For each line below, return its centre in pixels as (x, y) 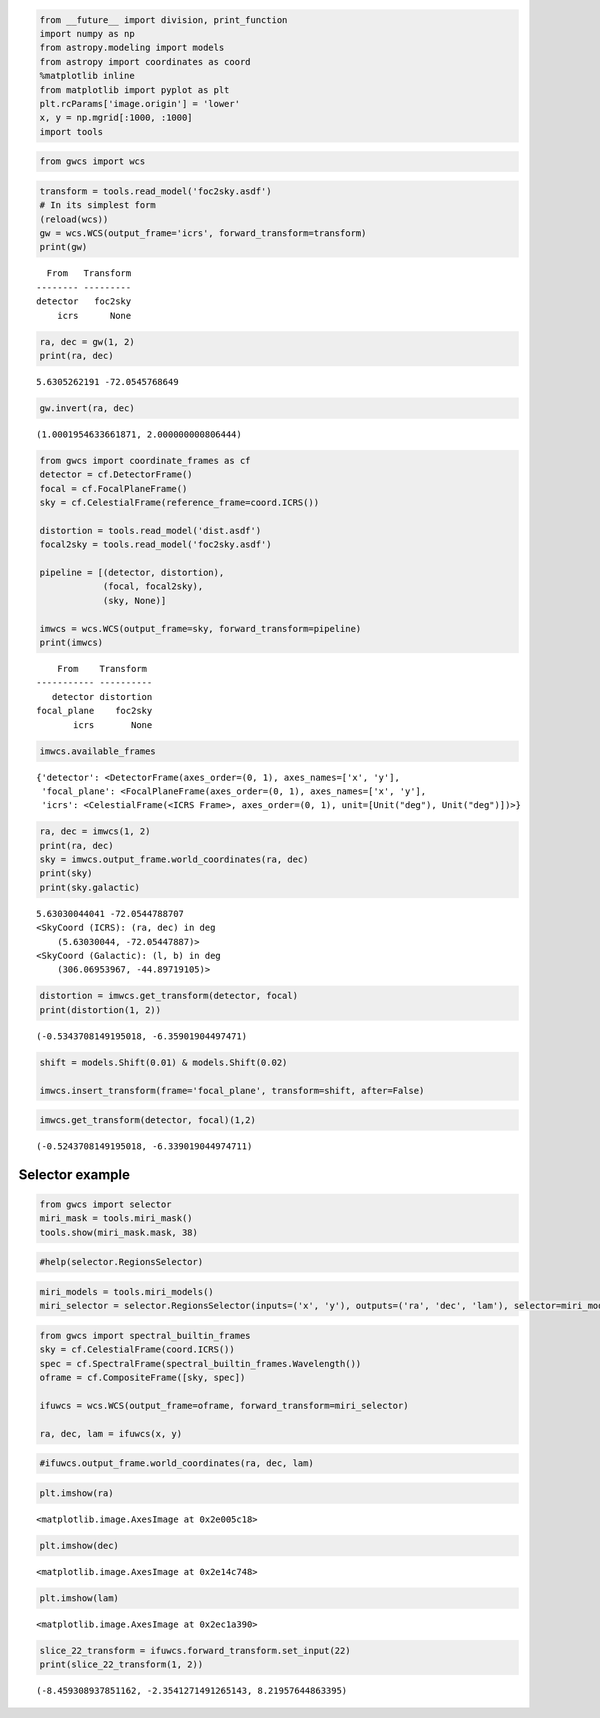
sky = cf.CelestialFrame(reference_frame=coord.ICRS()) (179, 503)
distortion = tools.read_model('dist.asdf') (150, 530)
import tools (71, 131)
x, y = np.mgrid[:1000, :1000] (116, 118)
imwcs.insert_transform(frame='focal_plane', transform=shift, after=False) (232, 1090)
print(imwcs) (71, 642)
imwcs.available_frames (98, 751)
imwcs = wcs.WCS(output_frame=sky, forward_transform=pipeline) (200, 628)
